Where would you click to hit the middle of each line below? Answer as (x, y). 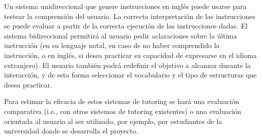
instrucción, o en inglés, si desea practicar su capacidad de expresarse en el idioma (130, 55)
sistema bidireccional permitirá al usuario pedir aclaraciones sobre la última (121, 35)
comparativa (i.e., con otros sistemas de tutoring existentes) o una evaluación (123, 111)
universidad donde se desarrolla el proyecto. (71, 131)
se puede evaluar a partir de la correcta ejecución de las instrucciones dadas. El (126, 26)
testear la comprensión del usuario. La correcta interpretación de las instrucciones (130, 16)
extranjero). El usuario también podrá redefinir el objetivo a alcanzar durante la (127, 65)
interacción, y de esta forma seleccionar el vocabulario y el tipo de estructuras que (130, 75)
